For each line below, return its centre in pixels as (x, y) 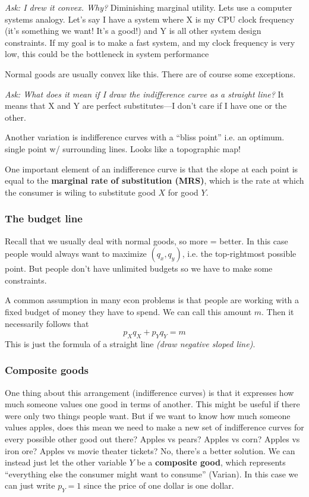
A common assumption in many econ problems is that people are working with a (152, 300)
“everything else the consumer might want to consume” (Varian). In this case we (152, 474)
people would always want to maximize (76, 254)
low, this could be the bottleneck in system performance (107, 54)
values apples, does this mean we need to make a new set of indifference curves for (154, 427)
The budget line (44, 218)
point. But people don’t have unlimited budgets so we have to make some (139, 268)
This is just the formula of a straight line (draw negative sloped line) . (130, 343)
